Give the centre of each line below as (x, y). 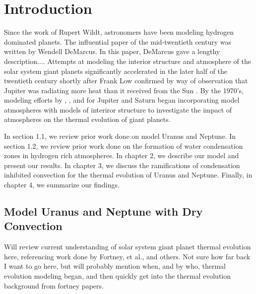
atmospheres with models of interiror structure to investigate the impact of (118, 109)
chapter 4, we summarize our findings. (62, 185)
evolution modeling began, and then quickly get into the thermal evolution (118, 276)
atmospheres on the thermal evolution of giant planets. (87, 119)
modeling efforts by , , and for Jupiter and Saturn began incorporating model (122, 100)
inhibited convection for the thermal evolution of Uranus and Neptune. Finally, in (128, 175)
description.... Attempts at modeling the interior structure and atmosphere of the (128, 61)
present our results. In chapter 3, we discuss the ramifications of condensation (122, 165)
